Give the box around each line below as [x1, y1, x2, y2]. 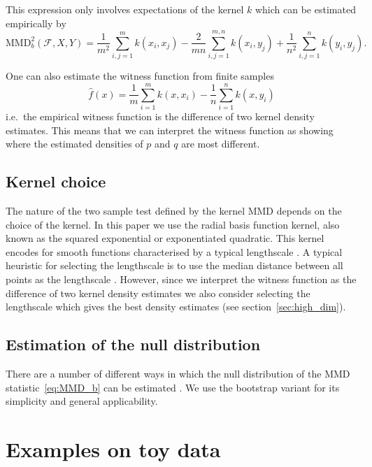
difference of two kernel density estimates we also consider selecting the [6, 285, 310, 300]
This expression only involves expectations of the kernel [6, 2, 244, 16]
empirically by [6, 15, 66, 30]
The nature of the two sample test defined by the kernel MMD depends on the [6, 203, 342, 218]
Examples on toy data [6, 434, 221, 463]
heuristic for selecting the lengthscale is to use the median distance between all [6, 258, 343, 273]
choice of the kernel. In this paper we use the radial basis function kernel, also [6, 217, 340, 231]
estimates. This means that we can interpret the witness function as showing [6, 122, 334, 137]
